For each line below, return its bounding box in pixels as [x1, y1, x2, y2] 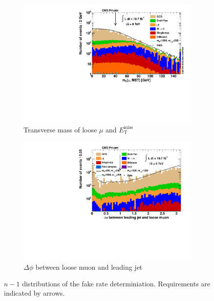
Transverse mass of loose [23, 124, 97, 134]
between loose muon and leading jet [35, 262, 143, 272]
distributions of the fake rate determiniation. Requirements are [22, 278, 211, 288]
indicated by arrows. [4, 288, 65, 298]
